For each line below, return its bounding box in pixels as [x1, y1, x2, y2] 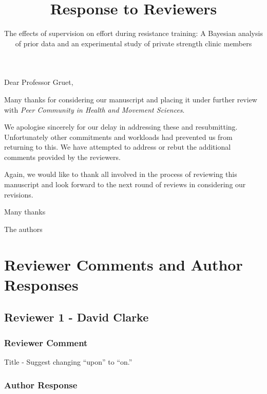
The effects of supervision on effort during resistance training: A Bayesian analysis [4, 28, 263, 39]
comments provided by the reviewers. [4, 151, 121, 162]
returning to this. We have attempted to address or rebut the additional [4, 141, 231, 152]
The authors [4, 223, 43, 234]
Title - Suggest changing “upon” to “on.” [4, 356, 132, 367]
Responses [4, 274, 79, 295]
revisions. [4, 189, 33, 200]
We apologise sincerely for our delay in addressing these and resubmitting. [4, 121, 238, 132]
